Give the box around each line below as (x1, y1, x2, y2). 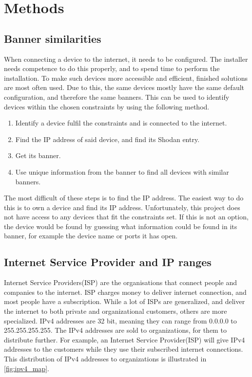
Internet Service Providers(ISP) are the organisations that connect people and (4, 277, 237, 287)
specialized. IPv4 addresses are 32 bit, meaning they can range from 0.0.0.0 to (4, 315, 237, 325)
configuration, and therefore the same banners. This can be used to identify (4, 91, 230, 102)
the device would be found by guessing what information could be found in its (4, 221, 237, 231)
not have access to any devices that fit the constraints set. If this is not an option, (4, 212, 249, 222)
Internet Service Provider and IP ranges (4, 254, 212, 269)
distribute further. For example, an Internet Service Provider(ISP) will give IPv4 (4, 334, 245, 344)
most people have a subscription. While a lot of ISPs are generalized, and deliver (4, 296, 245, 306)
